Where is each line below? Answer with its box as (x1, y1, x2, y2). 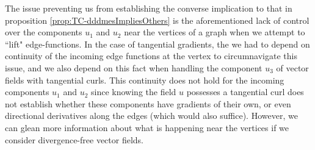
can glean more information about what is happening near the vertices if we (5, 121, 289, 134)
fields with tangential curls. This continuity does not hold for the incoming (5, 73, 284, 86)
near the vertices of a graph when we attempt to (124, 26, 305, 38)
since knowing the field (91, 85, 176, 98)
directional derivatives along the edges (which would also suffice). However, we (5, 109, 298, 122)
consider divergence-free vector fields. (5, 133, 144, 146)
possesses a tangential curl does (186, 85, 304, 98)
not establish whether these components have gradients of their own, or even (5, 97, 291, 110)
